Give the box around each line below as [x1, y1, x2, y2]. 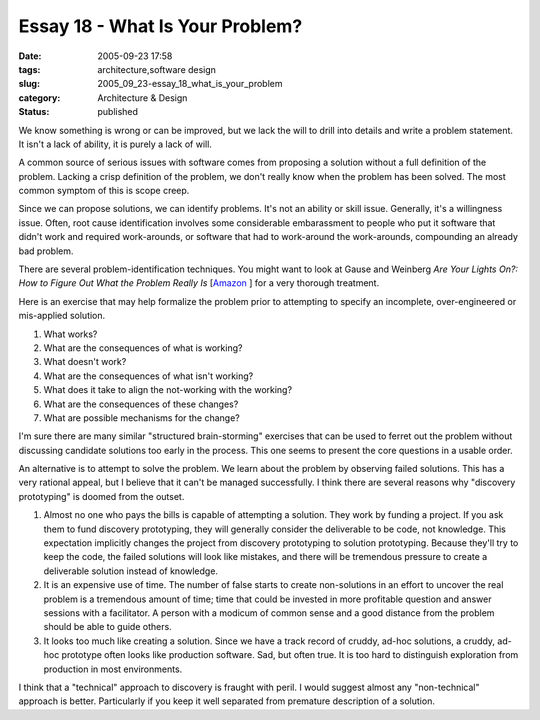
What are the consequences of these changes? [43, 398, 239, 410]
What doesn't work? [43, 356, 127, 368]
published [97, 106, 139, 118]
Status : [18, 106, 50, 118]
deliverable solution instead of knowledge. [43, 565, 219, 577]
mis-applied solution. [18, 310, 106, 322]
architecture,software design [97, 63, 217, 75]
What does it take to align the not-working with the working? [43, 384, 293, 396]
